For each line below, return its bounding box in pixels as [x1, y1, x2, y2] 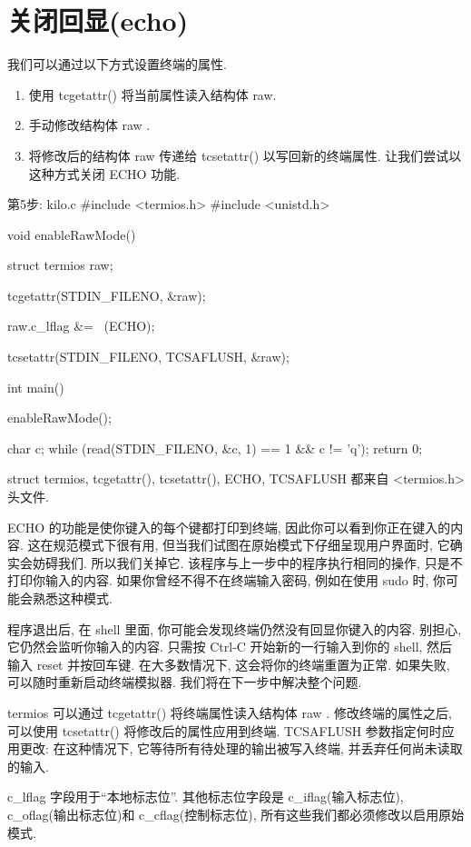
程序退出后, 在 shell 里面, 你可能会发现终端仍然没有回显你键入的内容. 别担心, [7, 619, 462, 638]
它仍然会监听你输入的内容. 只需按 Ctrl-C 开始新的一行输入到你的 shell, [7, 637, 423, 656]
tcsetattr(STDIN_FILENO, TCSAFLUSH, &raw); [7, 347, 289, 366]
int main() [7, 377, 64, 396]
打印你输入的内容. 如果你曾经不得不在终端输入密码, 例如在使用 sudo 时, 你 [7, 571, 446, 590]
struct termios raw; [7, 255, 113, 274]
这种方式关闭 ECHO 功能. [28, 164, 181, 183]
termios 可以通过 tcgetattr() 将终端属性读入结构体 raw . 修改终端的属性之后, [7, 703, 452, 722]
